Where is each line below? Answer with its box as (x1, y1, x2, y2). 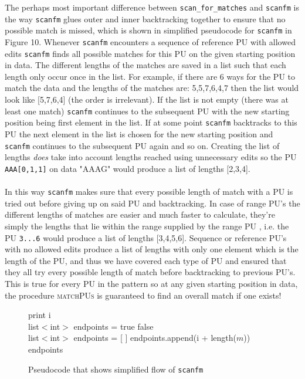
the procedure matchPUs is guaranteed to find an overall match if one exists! (5, 289, 282, 301)
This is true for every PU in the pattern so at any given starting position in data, (5, 277, 298, 289)
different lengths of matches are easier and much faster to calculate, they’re (5, 208, 275, 221)
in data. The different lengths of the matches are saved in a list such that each (5, 59, 286, 71)
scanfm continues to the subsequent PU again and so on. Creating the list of (5, 139, 280, 151)
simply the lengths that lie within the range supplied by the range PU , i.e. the (5, 219, 289, 232)
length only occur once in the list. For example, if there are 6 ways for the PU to (5, 70, 295, 82)
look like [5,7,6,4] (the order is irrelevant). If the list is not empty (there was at (5, 93, 289, 106)
